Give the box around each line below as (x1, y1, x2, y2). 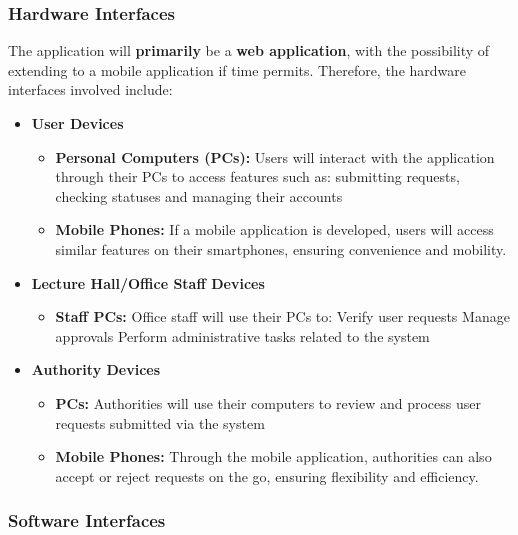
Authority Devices (31, 359, 161, 380)
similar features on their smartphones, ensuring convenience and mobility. (55, 238, 507, 259)
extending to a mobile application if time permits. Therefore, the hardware (8, 59, 467, 80)
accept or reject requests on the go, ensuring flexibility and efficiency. (55, 465, 479, 486)
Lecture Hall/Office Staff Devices (31, 272, 265, 293)
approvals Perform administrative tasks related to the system (55, 325, 430, 346)
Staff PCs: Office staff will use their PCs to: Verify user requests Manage (55, 306, 510, 327)
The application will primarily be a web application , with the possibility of (8, 40, 490, 61)
